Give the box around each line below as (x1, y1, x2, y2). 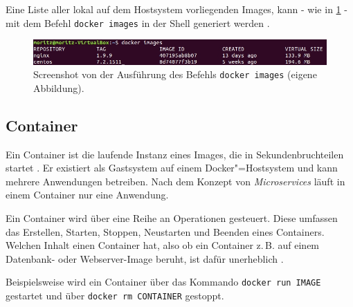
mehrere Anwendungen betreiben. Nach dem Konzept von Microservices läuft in (6, 174, 345, 188)
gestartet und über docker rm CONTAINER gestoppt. (6, 288, 224, 303)
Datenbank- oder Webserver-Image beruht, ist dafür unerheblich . (6, 251, 284, 266)
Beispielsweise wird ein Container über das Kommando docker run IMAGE (6, 275, 321, 289)
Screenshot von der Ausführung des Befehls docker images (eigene (33, 67, 317, 82)
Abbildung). (33, 80, 84, 95)
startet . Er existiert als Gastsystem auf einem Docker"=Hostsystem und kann (6, 160, 338, 175)
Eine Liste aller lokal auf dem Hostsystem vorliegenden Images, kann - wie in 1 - (6, 2, 347, 16)
